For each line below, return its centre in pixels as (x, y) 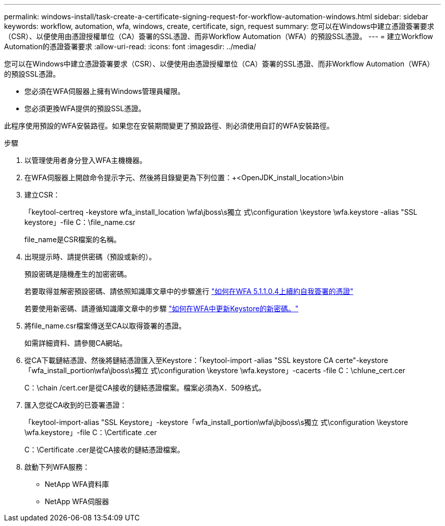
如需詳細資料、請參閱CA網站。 (76, 343)
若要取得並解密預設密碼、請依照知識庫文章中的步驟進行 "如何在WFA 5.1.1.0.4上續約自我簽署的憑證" (189, 291)
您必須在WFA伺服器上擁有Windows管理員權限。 (105, 91)
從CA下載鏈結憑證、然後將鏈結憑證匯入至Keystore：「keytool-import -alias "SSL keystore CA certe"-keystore (206, 360)
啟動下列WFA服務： (57, 467)
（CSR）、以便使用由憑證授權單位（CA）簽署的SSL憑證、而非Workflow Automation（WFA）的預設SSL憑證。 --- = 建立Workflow (219, 36)
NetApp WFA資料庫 (77, 484)
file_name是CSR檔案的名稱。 (73, 239)
